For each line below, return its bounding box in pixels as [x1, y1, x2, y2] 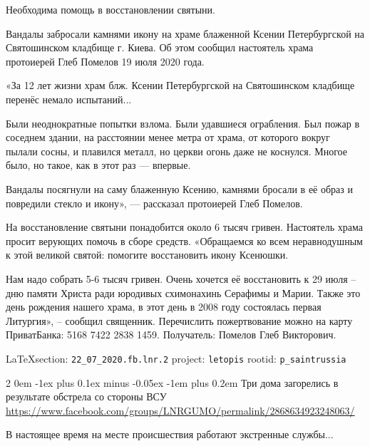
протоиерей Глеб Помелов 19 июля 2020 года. [6, 53, 205, 68]
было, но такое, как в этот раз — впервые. [6, 157, 191, 172]
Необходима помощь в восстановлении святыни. [6, 2, 215, 16]
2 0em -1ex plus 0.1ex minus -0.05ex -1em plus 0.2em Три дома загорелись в [6, 375, 339, 390]
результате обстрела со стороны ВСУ [6, 389, 167, 404]
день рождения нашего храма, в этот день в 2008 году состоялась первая [6, 299, 322, 314]
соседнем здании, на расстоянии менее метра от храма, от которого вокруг [6, 130, 330, 145]
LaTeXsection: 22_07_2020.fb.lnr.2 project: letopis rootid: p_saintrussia [6, 351, 346, 365]
